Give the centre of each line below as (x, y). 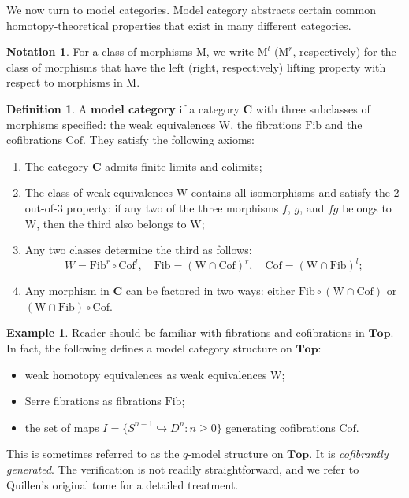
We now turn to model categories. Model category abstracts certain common (191, 9)
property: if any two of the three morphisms (173, 207)
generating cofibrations (281, 427)
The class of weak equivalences (99, 192)
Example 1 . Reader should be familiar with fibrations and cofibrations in (186, 332)
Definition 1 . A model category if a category (123, 108)
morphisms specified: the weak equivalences (111, 124)
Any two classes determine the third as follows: (138, 250)
